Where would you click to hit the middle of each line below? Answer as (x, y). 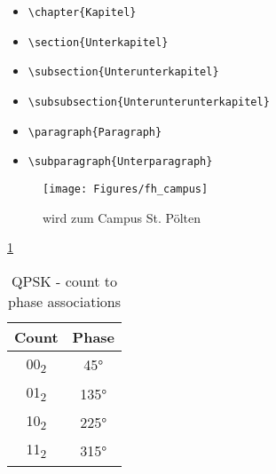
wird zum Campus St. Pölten (122, 217)
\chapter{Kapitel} (82, 12)
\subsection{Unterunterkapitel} (123, 72)
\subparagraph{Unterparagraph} (120, 162)
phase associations (65, 301)
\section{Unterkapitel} (98, 42)
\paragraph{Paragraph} (95, 132)
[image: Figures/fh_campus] (126, 189)
